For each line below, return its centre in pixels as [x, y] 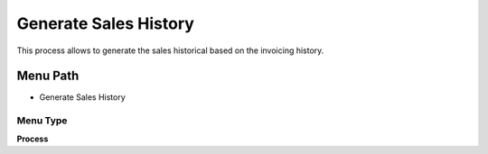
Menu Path [48, 76]
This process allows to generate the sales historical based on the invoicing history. [170, 50]
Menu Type [42, 121]
